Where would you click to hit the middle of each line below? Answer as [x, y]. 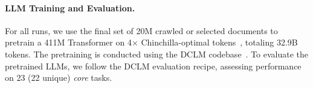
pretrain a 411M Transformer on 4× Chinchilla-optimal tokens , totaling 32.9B [151, 42]
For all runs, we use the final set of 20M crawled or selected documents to [141, 30]
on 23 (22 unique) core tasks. [59, 78]
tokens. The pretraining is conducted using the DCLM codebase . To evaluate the [157, 54]
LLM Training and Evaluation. [70, 7]
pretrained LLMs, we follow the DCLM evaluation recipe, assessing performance [153, 66]
